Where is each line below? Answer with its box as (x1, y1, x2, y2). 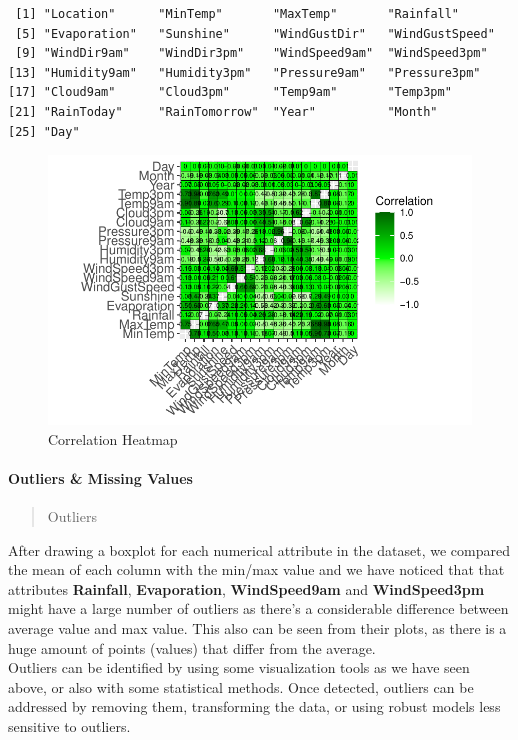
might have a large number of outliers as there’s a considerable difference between (8, 598, 509, 619)
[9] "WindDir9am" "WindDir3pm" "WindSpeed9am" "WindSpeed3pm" (15, 46, 488, 61)
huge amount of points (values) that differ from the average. (8, 637, 376, 658)
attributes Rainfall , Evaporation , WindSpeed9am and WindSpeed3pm (8, 578, 485, 599)
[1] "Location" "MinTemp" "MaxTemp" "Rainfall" (15, 7, 460, 21)
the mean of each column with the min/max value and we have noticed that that (8, 559, 505, 580)
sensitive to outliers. (8, 715, 131, 736)
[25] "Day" (8, 124, 80, 139)
